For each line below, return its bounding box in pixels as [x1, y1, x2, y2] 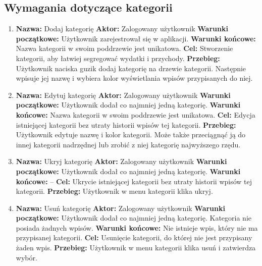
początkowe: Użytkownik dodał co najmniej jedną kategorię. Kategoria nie [16, 212, 252, 223]
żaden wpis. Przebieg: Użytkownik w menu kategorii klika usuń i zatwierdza [16, 242, 256, 253]
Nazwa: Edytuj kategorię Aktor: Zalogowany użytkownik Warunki [16, 89, 231, 100]
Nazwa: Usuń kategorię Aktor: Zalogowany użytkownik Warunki [16, 202, 225, 213]
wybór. [16, 252, 37, 262]
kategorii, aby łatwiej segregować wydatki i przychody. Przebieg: [16, 52, 220, 63]
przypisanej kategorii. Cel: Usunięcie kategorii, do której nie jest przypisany [16, 232, 252, 243]
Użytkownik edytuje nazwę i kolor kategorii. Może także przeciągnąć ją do [16, 129, 246, 140]
